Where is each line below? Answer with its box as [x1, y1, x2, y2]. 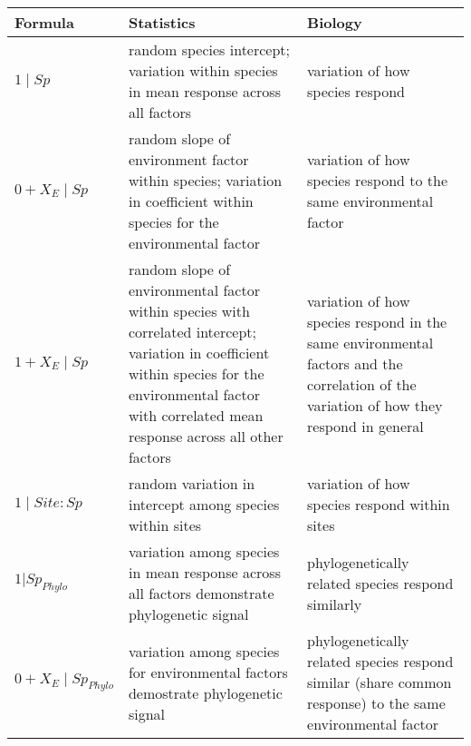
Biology [307, 12, 362, 33]
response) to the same [307, 692, 446, 713]
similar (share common [307, 672, 452, 692]
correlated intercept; [128, 321, 256, 342]
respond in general [307, 415, 424, 437]
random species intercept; [128, 39, 291, 60]
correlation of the [307, 373, 417, 395]
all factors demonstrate [128, 583, 274, 604]
